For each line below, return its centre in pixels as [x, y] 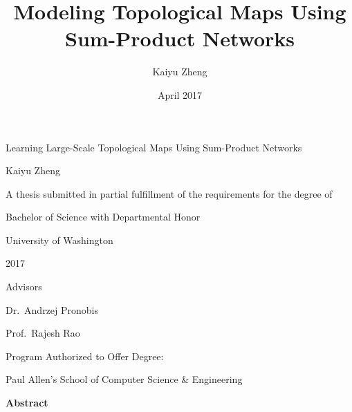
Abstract [27, 403]
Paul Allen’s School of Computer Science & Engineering [124, 379]
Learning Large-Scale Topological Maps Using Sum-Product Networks [154, 147]
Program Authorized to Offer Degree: [85, 356]
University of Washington [59, 240]
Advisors [24, 287]
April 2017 [180, 94]
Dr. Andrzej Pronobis [52, 309]
